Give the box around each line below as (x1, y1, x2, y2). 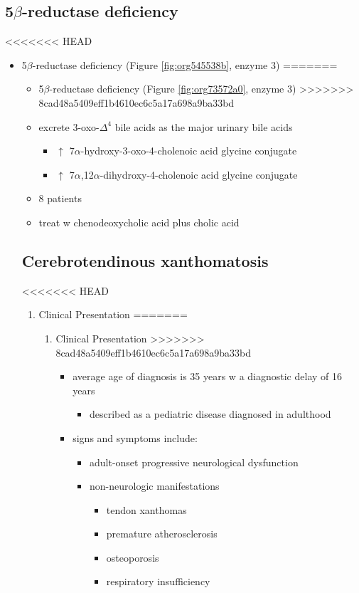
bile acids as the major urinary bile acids (114, 119, 293, 134)
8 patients (38, 191, 82, 206)
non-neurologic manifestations (89, 478, 220, 493)
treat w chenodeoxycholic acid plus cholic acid (38, 214, 240, 229)
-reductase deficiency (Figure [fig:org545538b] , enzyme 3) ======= (32, 57, 338, 72)
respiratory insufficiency (106, 574, 210, 589)
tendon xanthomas (106, 502, 187, 517)
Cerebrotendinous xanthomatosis (21, 249, 269, 271)
